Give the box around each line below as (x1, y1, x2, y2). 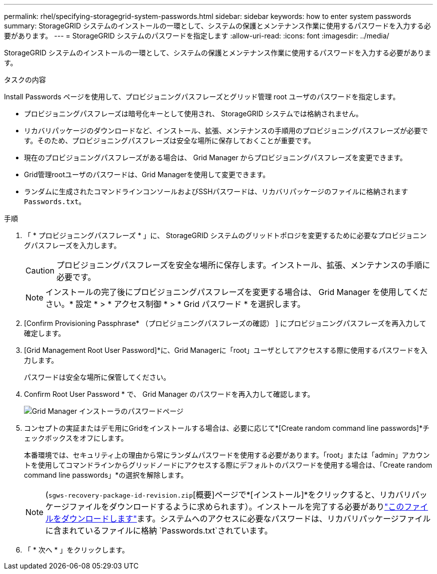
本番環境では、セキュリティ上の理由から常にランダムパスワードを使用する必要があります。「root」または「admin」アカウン (24, 451, 430, 459)
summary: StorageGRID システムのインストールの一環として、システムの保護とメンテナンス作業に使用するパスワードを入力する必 (4, 21, 431, 30)
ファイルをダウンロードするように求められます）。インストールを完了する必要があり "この (69, 502, 404, 512)
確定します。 (24, 329, 65, 337)
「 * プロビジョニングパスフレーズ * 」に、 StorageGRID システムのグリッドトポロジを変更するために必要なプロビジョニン (24, 231, 427, 240)
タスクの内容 (4, 75, 46, 84)
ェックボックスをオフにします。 (24, 434, 128, 442)
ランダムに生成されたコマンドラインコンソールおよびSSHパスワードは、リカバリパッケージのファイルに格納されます (24, 187, 409, 196)
